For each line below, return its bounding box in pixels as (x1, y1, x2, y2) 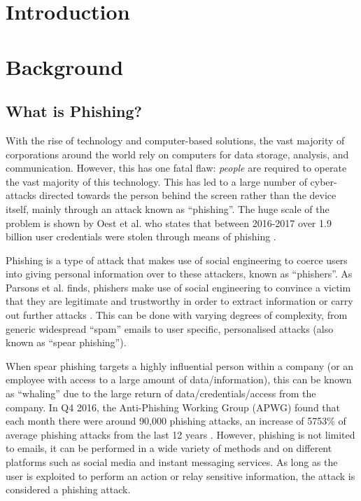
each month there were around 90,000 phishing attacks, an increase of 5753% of (6, 413, 346, 428)
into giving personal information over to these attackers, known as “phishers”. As (6, 266, 353, 281)
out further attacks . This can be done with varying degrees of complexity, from (6, 308, 348, 322)
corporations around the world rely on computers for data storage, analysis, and (6, 146, 349, 161)
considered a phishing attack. (6, 482, 131, 497)
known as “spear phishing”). (6, 335, 127, 350)
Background (6, 52, 124, 81)
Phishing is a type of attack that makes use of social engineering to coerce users (6, 252, 348, 267)
